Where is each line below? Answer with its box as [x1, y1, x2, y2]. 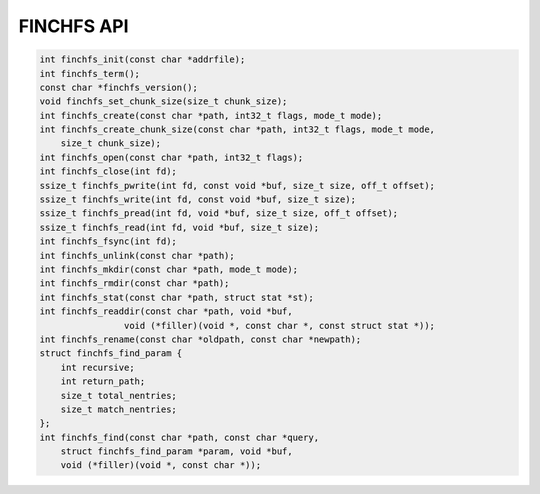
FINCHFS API [18, 15, 129, 37]
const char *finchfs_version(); [39, 81, 199, 93]
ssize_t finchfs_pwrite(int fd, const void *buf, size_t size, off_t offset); [39, 180, 435, 191]
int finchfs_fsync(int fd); [39, 236, 177, 247]
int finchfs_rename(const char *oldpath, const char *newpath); [39, 333, 362, 345]
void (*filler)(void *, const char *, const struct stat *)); [123, 320, 435, 331]
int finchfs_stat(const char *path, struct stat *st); [39, 291, 314, 303]
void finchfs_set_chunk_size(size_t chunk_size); [39, 96, 288, 107]
